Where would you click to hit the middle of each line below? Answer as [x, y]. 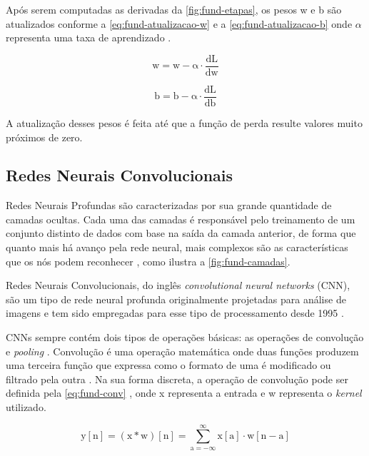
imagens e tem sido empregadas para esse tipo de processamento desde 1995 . [175, 313]
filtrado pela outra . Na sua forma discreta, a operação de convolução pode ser [177, 379]
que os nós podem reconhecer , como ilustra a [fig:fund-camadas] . [148, 261]
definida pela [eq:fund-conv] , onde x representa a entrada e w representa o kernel [184, 393]
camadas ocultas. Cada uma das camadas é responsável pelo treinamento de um [181, 219]
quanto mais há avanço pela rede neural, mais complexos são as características [177, 247]
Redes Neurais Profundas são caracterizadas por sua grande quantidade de [169, 205]
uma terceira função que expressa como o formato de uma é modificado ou [168, 365]
